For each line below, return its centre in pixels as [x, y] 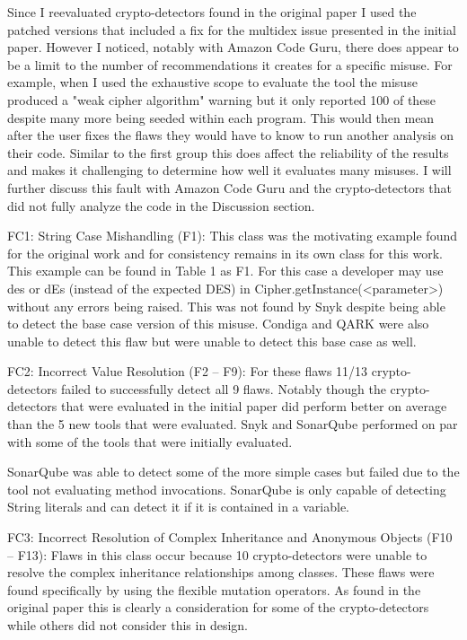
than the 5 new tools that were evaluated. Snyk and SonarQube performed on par [233, 424]
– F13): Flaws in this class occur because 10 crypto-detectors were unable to [217, 554]
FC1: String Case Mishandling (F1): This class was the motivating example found [233, 236]
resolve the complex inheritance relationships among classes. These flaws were [221, 572]
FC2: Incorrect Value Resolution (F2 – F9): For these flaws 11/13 [188, 371]
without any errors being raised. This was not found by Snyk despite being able [226, 306]
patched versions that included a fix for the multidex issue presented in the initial [232, 29]
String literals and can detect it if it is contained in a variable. [179, 507]
